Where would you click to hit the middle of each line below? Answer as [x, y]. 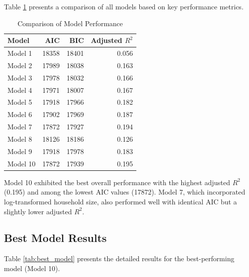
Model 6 [20, 114]
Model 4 [20, 90]
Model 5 [20, 102]
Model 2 [20, 65]
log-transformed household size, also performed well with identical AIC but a [121, 201]
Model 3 [20, 77]
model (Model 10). [32, 268]
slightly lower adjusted [38, 211]
